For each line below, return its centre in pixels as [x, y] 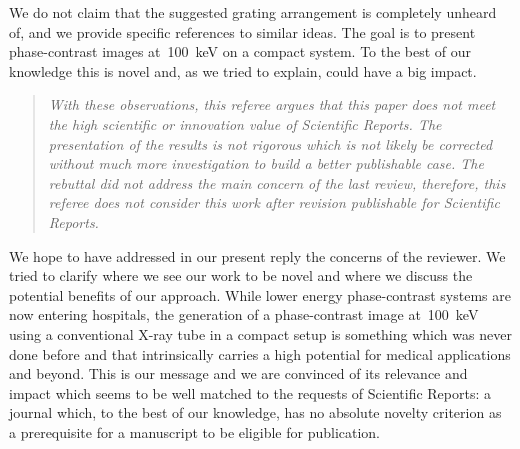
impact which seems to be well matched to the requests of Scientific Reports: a [250, 392]
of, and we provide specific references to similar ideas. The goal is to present [242, 31]
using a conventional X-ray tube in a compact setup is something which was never [260, 333]
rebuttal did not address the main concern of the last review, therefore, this [277, 182]
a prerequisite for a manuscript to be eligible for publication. [194, 431]
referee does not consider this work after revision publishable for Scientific [274, 202]
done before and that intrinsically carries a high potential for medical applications [260, 353]
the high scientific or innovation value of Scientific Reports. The [245, 123]
